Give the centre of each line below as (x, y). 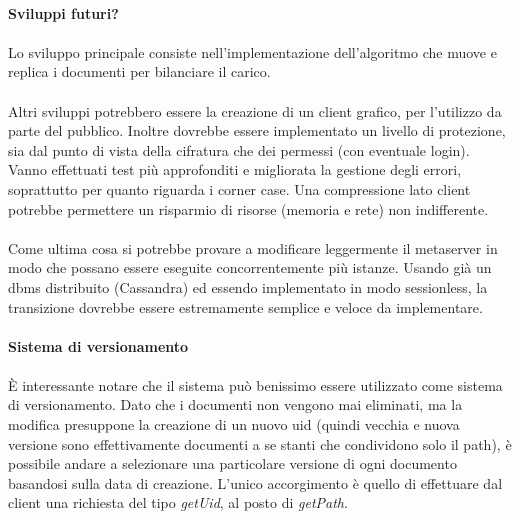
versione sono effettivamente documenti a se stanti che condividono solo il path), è (260, 443)
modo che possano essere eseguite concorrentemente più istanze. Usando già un (250, 267)
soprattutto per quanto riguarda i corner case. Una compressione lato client (239, 188)
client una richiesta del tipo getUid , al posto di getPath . (178, 502)
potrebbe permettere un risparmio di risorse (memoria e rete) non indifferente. (248, 208)
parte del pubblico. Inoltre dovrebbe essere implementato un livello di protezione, (257, 130)
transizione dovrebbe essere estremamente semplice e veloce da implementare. (245, 306)
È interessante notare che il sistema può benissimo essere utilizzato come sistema (255, 384)
